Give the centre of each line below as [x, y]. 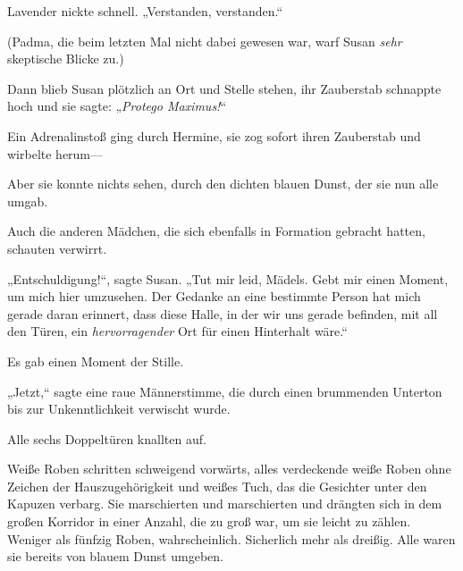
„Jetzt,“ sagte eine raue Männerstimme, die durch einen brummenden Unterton [225, 391]
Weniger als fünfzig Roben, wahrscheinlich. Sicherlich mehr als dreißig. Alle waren [231, 538]
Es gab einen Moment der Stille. [96, 361]
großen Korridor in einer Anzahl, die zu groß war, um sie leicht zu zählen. [209, 521]
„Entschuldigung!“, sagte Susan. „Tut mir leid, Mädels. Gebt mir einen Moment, [228, 278]
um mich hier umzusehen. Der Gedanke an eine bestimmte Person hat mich [214, 296]
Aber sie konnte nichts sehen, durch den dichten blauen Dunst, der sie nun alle [223, 184]
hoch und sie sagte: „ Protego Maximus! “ [117, 106]
